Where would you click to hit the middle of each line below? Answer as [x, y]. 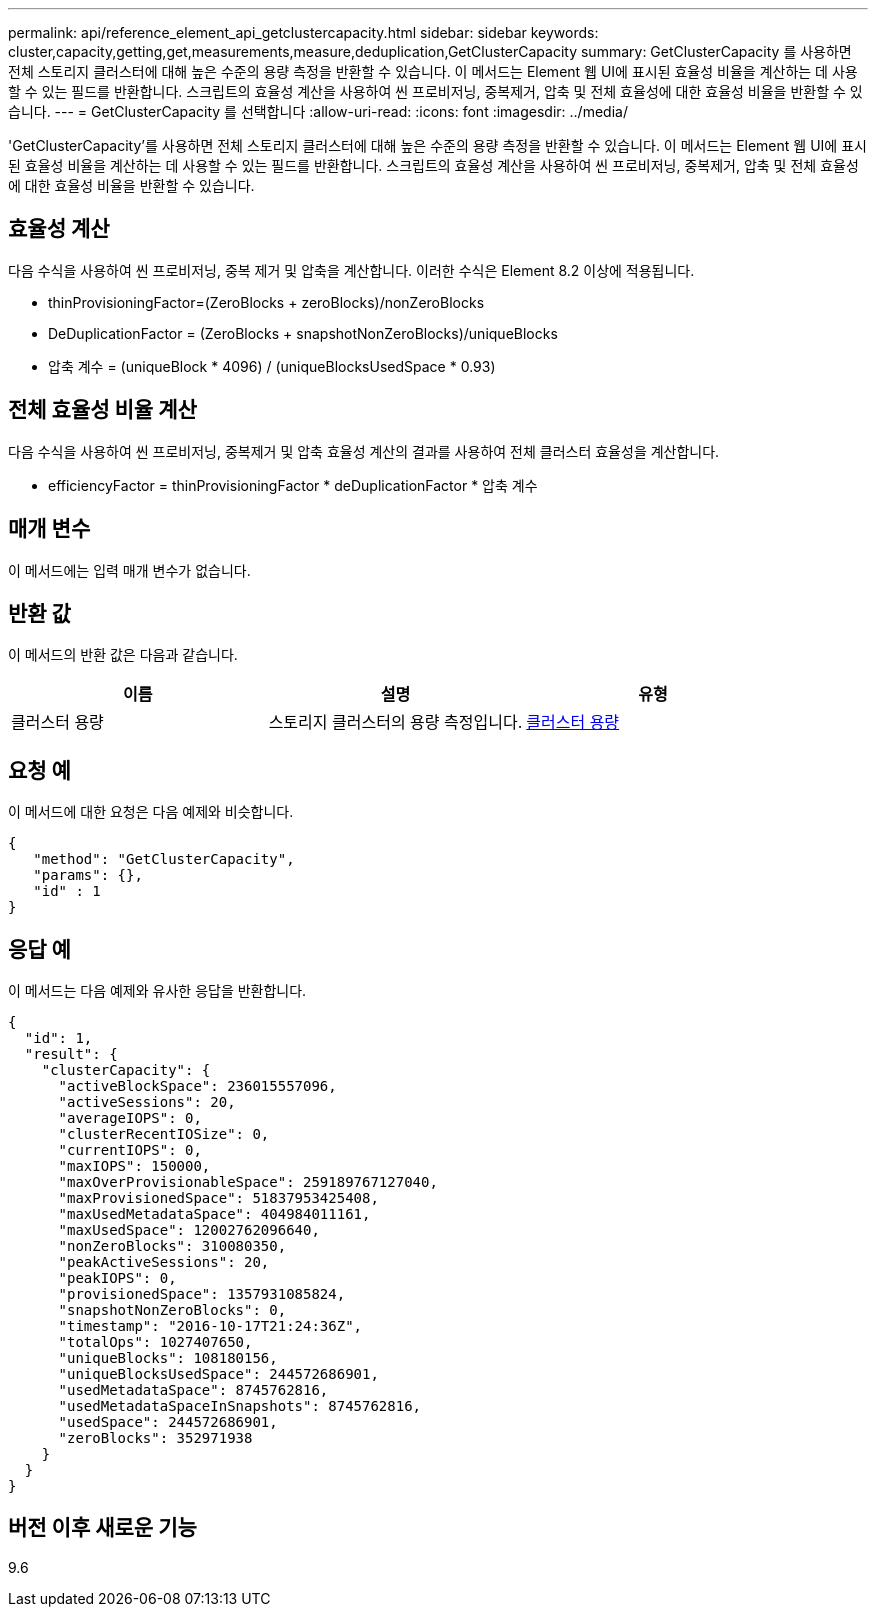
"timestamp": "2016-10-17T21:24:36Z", [210, 1326]
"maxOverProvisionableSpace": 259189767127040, [248, 1182]
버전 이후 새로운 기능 [102, 1528]
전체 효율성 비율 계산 [102, 410]
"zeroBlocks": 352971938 [155, 1438]
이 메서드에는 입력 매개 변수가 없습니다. [129, 570]
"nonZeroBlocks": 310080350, [172, 1246]
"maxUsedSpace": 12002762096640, [189, 1230]
